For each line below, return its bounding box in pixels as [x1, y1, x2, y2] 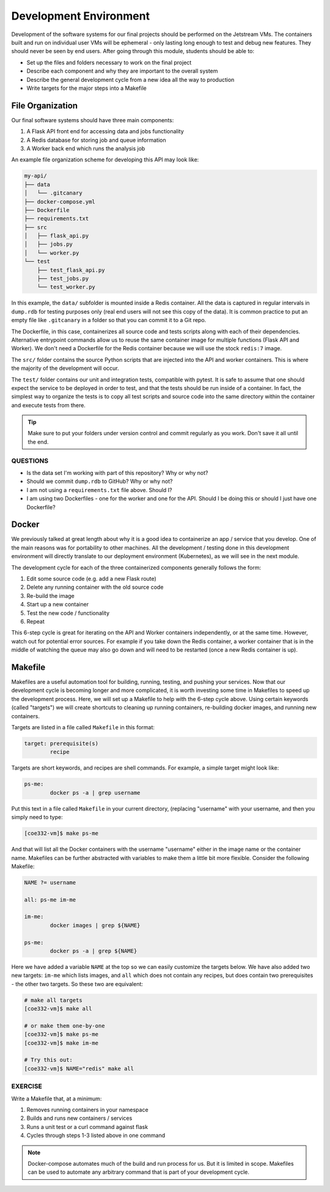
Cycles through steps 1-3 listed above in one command [26, 1131, 166, 1139]
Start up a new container [26, 601, 89, 608]
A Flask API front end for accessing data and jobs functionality [26, 128, 185, 135]
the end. [28, 438, 49, 446]
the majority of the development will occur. [11, 364, 119, 372]
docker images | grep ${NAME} [50, 922, 141, 929]
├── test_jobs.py [37, 275, 89, 282]
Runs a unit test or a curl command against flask [26, 1123, 148, 1130]
